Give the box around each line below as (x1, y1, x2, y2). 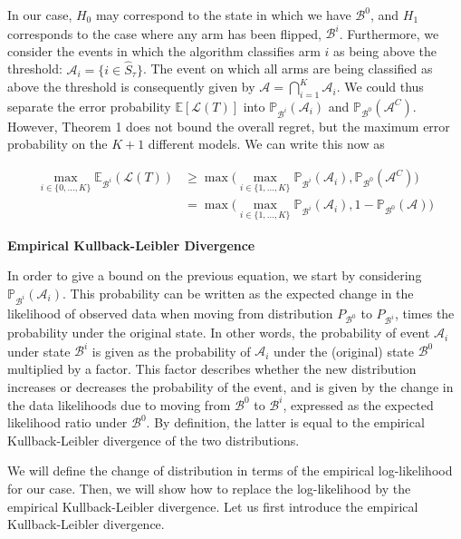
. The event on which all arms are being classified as (142, 59, 433, 78)
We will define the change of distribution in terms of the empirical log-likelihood (7, 461, 453, 480)
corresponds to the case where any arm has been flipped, (7, 24, 322, 43)
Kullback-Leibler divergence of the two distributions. (7, 430, 300, 449)
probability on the (7, 134, 108, 153)
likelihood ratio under (7, 413, 128, 432)
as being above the (332, 41, 437, 60)
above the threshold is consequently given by (7, 77, 255, 96)
